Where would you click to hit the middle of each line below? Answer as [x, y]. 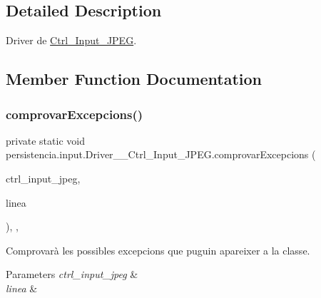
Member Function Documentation [134, 79]
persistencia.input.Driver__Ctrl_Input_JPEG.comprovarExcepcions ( [161, 154]
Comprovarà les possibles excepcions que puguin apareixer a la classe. [158, 250]
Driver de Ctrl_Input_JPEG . [71, 40]
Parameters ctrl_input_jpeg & [72, 274]
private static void [45, 140]
